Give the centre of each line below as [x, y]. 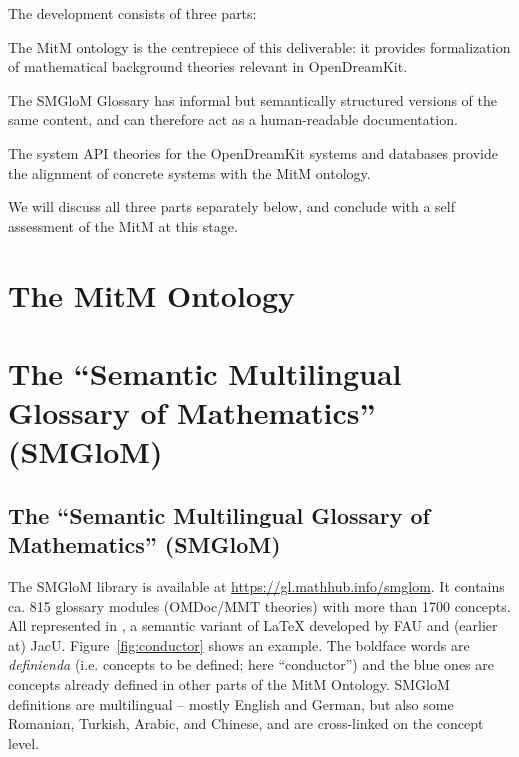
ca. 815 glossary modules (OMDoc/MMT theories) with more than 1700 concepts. [259, 605]
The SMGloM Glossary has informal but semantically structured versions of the [253, 99]
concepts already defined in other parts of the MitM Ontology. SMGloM [229, 684]
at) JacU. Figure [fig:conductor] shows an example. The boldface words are [239, 644]
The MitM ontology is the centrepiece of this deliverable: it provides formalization [259, 46]
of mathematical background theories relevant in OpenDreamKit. [208, 66]
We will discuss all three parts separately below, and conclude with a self [232, 206]
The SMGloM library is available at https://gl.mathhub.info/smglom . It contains [256, 586]
